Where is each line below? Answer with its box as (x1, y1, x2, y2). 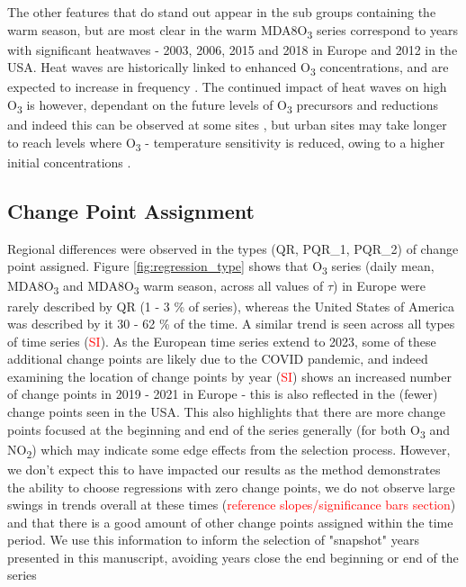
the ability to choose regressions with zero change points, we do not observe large (7, 477, 455, 496)
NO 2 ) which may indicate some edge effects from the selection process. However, (7, 439, 451, 461)
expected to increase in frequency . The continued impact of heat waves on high (7, 77, 447, 96)
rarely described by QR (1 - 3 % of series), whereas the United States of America (7, 296, 454, 315)
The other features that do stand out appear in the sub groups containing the (7, 3, 436, 21)
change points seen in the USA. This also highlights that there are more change (7, 402, 445, 421)
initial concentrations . (7, 152, 131, 171)
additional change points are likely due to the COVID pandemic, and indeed (7, 349, 428, 368)
